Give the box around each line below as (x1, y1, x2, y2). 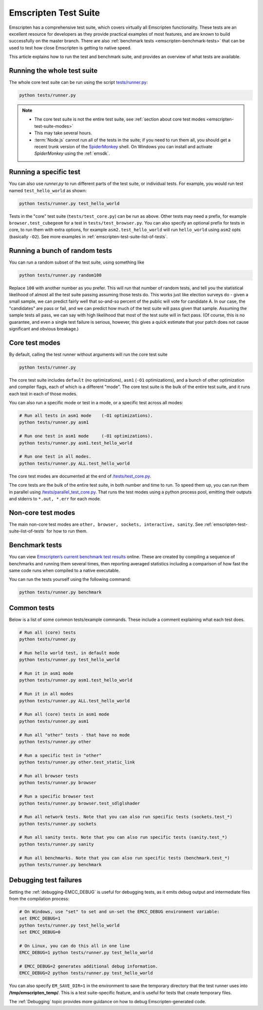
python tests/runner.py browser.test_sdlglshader (19, 801, 140, 806)
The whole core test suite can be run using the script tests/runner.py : (9, 80, 148, 85)
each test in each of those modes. (9, 391, 77, 396)
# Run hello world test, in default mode (19, 650, 120, 656)
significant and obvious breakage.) (9, 326, 79, 331)
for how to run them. (46, 528, 88, 534)
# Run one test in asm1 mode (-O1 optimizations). (19, 433, 153, 439)
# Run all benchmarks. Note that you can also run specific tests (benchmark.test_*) (19, 855, 230, 861)
